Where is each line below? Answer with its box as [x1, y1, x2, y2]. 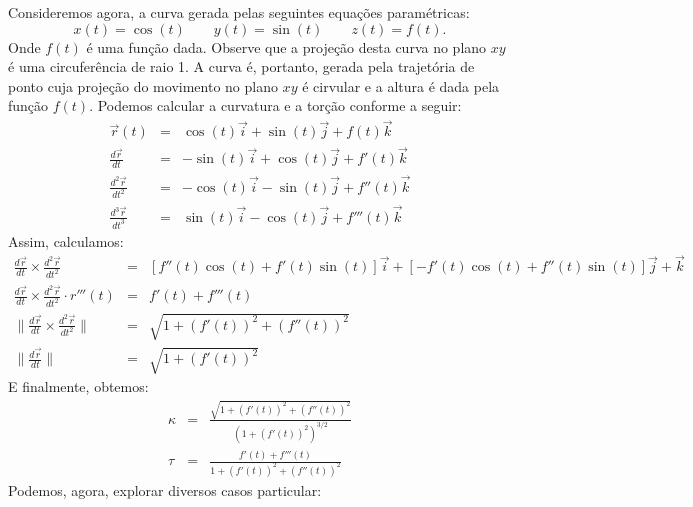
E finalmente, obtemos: [8, 376, 149, 397]
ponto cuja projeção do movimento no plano [8, 75, 278, 96]
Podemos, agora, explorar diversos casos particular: [8, 479, 322, 500]
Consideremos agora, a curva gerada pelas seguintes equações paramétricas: [8, 2, 470, 22]
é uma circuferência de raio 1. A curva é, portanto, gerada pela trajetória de [8, 56, 475, 77]
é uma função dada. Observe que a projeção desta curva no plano [86, 36, 487, 57]
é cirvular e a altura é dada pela [302, 75, 500, 96]
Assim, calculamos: [8, 230, 124, 251]
